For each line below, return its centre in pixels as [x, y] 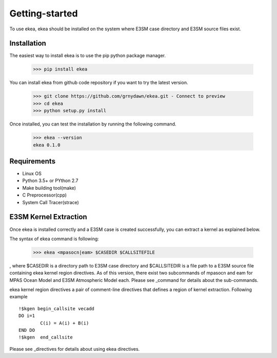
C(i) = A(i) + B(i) [65, 323]
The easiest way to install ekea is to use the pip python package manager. [88, 56]
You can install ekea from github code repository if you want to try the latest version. [99, 83]
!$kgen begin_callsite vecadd [57, 308]
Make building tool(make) [49, 188]
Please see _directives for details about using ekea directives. [75, 349]
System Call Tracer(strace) [51, 202]
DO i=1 [27, 316]
